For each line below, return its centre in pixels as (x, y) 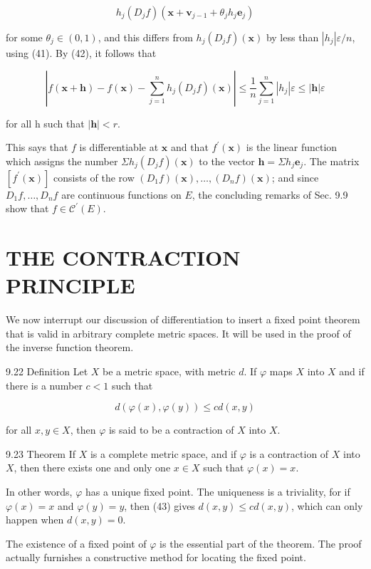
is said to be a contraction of (171, 430)
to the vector (227, 161)
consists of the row (94, 177)
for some (24, 37)
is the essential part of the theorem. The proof (261, 543)
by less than (292, 37)
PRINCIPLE (70, 285)
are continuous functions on (121, 194)
